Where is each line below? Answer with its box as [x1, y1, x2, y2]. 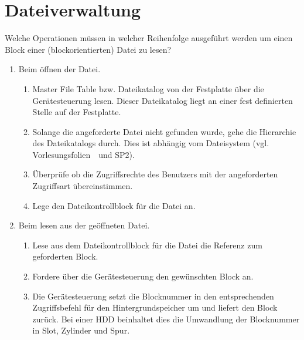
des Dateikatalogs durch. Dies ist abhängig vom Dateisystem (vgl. [32, 137, 269, 149]
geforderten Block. [32, 250, 98, 262]
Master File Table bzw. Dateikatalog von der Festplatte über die [32, 82, 264, 95]
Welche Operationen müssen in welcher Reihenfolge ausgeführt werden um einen [5, 32, 293, 44]
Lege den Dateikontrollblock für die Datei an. [32, 199, 196, 211]
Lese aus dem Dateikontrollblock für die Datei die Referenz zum [32, 238, 262, 251]
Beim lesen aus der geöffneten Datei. [18, 219, 150, 231]
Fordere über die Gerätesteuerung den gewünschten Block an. [32, 270, 254, 282]
